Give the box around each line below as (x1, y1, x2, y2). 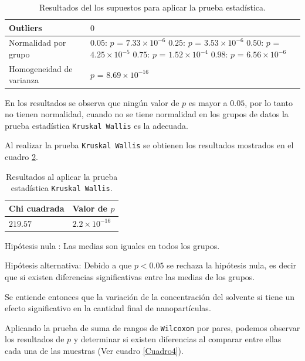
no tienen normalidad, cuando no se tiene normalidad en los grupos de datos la (5, 108, 289, 120)
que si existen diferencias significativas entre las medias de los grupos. (5, 271, 255, 283)
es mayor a (188, 96, 228, 108)
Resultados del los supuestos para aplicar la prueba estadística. (39, 1, 266, 13)
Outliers (9, 21, 42, 33)
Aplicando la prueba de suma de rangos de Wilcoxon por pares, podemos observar (5, 321, 300, 333)
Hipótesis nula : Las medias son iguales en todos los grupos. (5, 239, 220, 251)
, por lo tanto (245, 96, 293, 108)
